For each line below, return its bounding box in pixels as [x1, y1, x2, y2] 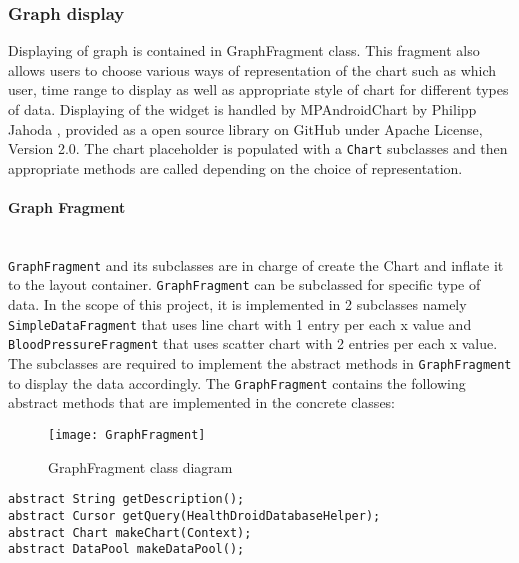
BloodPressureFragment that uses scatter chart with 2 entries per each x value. [8, 333, 498, 354]
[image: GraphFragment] [48, 427, 206, 442]
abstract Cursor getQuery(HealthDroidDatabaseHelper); [8, 508, 381, 523]
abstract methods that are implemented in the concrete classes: [8, 392, 396, 413]
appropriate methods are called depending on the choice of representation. [8, 157, 463, 178]
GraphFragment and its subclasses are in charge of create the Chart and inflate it [8, 254, 504, 275]
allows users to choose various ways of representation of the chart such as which [8, 59, 497, 80]
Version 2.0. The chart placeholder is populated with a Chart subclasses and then [8, 138, 508, 159]
